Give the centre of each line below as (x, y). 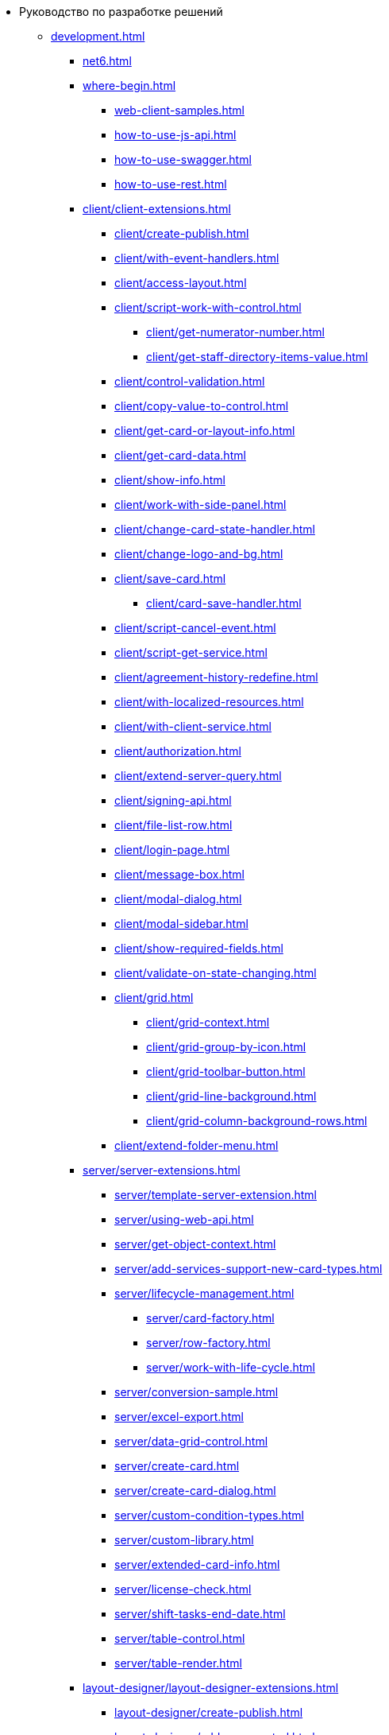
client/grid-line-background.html (231, 1096)
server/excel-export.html (179, 1417)
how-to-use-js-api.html (175, 135)
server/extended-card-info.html (197, 1564)
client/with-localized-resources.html (209, 702)
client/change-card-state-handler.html (215, 529)
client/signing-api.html (173, 800)
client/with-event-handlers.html (197, 258)
